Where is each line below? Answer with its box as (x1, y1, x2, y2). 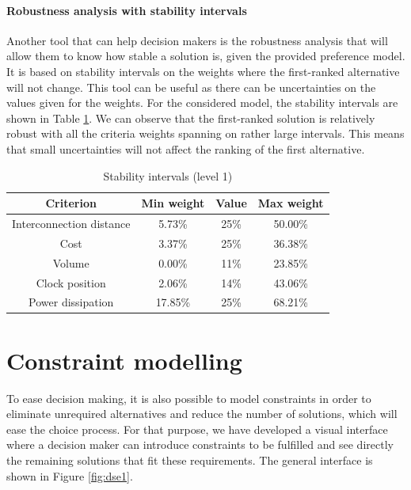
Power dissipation (29, 294, 114, 310)
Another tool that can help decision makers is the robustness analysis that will (6, 32, 388, 48)
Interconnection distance (12, 215, 131, 231)
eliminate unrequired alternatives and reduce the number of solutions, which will (6, 405, 398, 422)
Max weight (257, 195, 324, 211)
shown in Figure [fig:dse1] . (6, 467, 133, 484)
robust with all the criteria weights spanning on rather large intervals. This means (6, 125, 405, 142)
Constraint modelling (6, 344, 242, 376)
